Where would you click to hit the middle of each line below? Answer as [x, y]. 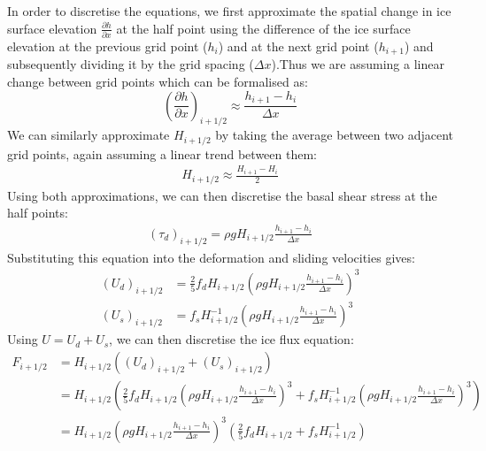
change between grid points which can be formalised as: [158, 81]
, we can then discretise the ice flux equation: [231, 339]
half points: [38, 213]
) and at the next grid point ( [298, 46]
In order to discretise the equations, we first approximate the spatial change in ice [229, 11]
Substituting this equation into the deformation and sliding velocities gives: [211, 257]
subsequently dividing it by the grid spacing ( [131, 64]
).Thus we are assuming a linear [358, 64]
